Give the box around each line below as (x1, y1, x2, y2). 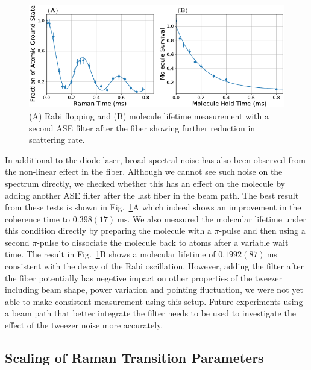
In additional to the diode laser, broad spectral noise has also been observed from (5, 153, 306, 166)
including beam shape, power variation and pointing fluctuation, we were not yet (5, 283, 303, 296)
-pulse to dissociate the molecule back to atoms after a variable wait (37, 236, 289, 248)
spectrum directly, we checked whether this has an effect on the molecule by (5, 177, 285, 189)
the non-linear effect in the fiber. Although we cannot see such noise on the (5, 165, 283, 178)
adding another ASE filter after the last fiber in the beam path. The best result (5, 189, 299, 201)
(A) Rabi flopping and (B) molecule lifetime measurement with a (29, 109, 269, 122)
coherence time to (5, 212, 71, 225)
